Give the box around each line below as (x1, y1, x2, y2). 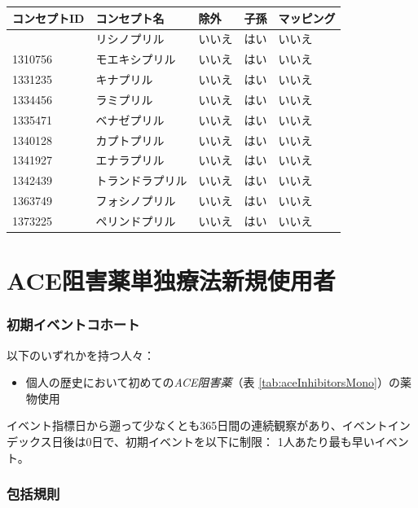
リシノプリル (95, 30, 165, 47)
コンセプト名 (95, 9, 165, 26)
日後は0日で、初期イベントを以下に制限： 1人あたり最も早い (51, 433, 375, 449)
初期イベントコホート (7, 314, 140, 335)
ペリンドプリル (95, 212, 176, 229)
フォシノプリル (95, 192, 176, 209)
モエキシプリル (95, 50, 176, 68)
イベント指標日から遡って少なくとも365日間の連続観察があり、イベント (7, 417, 388, 434)
